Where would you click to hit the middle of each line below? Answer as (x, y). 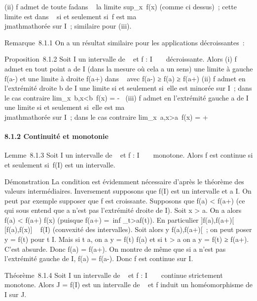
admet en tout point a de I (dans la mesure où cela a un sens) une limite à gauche (129, 68)
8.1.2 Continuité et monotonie (56, 136)
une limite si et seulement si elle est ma (65, 107)
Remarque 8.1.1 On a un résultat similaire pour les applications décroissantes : (125, 42)
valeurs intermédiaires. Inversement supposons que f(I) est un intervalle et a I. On (128, 191)
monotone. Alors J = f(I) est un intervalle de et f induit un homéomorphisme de (128, 284)
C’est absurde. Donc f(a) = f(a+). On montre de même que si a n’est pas (115, 249)
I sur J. (16, 294)
